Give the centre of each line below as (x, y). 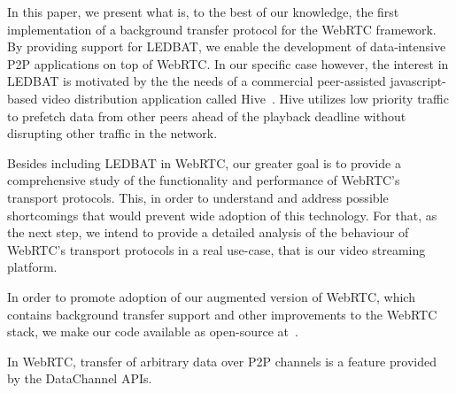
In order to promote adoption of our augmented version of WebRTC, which (211, 296)
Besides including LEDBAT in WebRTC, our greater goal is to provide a (204, 162)
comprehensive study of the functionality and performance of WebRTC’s (204, 180)
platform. (32, 267)
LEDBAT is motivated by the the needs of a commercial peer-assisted (197, 81)
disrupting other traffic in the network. (112, 133)
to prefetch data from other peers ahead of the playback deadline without (207, 116)
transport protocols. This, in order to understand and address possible (198, 197)
